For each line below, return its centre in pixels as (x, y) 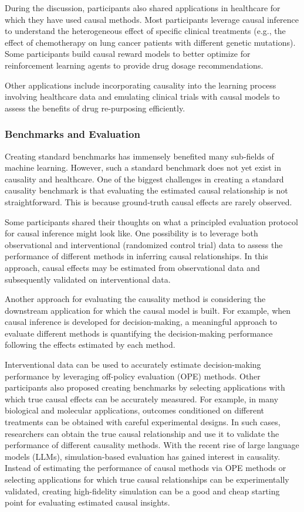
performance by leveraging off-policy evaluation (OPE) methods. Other (133, 376)
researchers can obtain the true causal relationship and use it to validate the (142, 433)
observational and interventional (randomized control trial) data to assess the (144, 244)
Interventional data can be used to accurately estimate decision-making (133, 364)
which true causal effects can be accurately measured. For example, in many (142, 399)
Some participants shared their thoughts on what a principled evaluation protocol (151, 221)
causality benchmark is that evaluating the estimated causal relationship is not (146, 190)
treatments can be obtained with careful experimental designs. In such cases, (143, 422)
